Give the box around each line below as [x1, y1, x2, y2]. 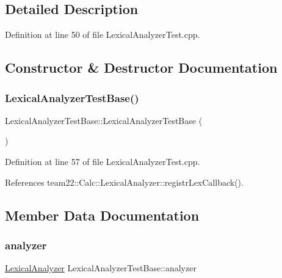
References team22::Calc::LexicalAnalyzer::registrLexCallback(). [5, 175, 244, 188]
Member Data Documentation [5, 205, 200, 224]
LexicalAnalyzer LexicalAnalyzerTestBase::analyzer [5, 262, 197, 274]
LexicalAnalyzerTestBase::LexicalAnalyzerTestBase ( [5, 114, 203, 126]
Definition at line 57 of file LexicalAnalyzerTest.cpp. [5, 155, 200, 167]
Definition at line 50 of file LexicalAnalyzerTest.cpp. [5, 28, 200, 41]
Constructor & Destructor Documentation [5, 58, 278, 77]
